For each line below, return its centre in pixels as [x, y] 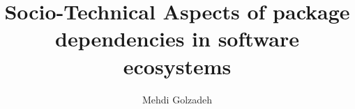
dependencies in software [177, 39]
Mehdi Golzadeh [177, 99]
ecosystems [177, 66]
